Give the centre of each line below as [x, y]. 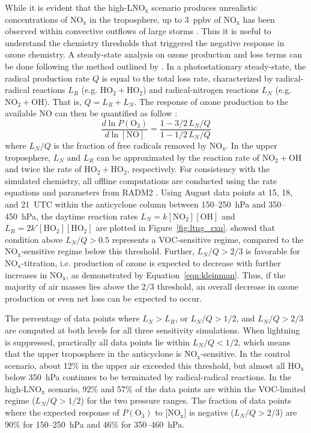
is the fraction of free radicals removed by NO [138, 145]
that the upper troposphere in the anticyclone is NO [101, 354]
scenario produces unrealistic [204, 7]
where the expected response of [62, 412]
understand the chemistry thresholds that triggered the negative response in [145, 42]
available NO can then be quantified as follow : [91, 113]
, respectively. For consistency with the [198, 169]
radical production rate [47, 78]
